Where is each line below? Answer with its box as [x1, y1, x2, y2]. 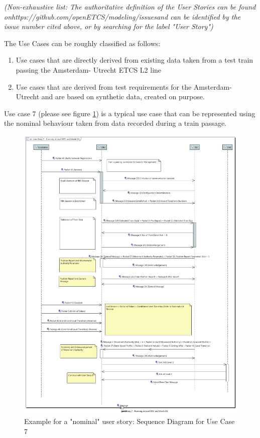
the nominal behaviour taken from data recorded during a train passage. [4, 118, 226, 128]
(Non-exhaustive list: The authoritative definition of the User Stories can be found [4, 2, 256, 12]
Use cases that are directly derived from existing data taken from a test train [16, 55, 253, 65]
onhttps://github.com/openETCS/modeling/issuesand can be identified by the [4, 11, 241, 22]
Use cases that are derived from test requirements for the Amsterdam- [16, 81, 232, 92]
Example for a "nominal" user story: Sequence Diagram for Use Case [24, 416, 235, 426]
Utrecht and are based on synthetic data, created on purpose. [16, 91, 205, 102]
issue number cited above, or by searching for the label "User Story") [4, 21, 213, 32]
